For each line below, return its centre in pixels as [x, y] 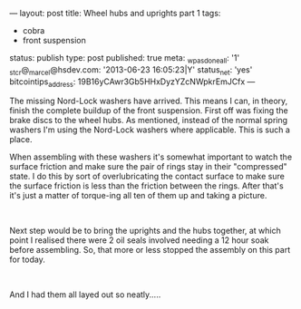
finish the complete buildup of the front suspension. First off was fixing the [149, 111]
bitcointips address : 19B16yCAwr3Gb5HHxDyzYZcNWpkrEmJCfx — [132, 82]
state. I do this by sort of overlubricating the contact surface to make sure [147, 177]
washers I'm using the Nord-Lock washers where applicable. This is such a [150, 130]
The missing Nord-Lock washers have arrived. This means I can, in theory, [149, 101]
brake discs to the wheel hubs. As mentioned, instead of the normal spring [149, 121]
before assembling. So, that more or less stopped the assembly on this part [150, 250]
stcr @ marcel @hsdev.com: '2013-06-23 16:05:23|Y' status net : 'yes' [131, 70]
